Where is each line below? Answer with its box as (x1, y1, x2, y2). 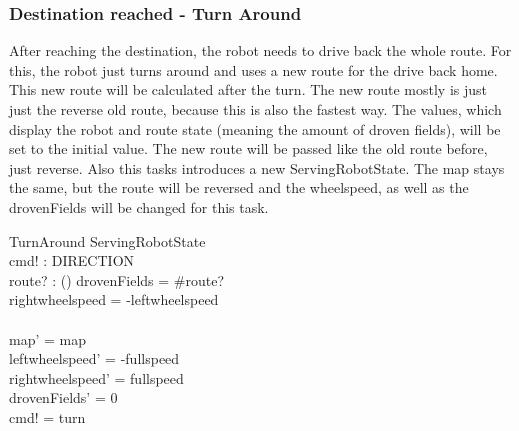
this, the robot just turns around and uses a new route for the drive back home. (9, 59, 498, 80)
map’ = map (9, 328, 86, 349)
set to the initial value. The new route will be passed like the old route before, (9, 138, 488, 159)
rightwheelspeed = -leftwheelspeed (9, 289, 219, 310)
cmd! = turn (9, 406, 86, 427)
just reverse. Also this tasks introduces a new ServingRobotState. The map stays (9, 157, 505, 178)
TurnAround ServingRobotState (9, 230, 206, 251)
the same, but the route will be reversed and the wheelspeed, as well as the (9, 177, 469, 198)
